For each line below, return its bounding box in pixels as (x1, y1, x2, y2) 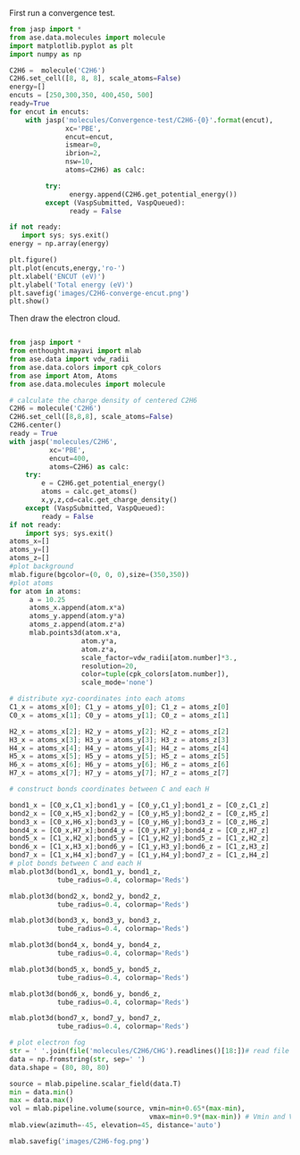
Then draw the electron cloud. (9, 313, 121, 324)
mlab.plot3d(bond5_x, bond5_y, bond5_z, (9, 965, 162, 974)
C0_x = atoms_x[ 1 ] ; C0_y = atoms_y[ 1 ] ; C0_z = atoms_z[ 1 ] (9, 710, 229, 720)
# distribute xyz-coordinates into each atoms (9, 694, 186, 704)
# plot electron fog (9, 1038, 87, 1048)
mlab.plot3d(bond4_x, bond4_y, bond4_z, (9, 941, 162, 950)
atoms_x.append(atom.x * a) (29, 603, 126, 613)
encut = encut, (65, 132, 114, 141)
